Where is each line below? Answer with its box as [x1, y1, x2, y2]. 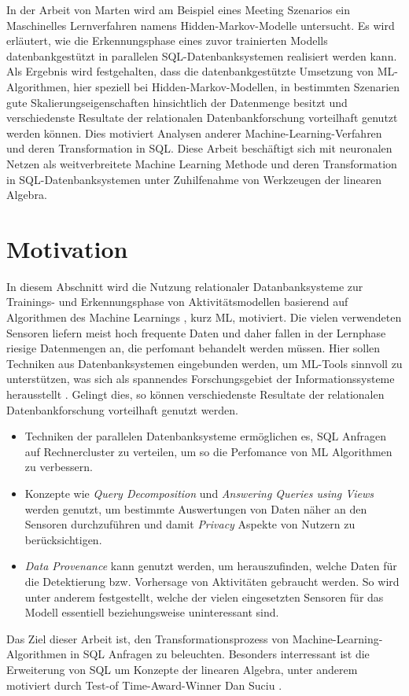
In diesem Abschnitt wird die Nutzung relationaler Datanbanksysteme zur [6, 278, 363, 294]
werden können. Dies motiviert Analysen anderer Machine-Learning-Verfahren [6, 124, 382, 141]
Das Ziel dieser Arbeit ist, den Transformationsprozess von [6, 630, 289, 646]
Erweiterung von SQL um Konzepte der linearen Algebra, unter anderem [6, 661, 358, 677]
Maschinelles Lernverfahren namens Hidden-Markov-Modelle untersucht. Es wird [6, 17, 395, 33]
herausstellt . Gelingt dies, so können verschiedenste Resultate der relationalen [6, 386, 385, 402]
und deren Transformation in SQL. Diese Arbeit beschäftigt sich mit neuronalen [6, 140, 392, 157]
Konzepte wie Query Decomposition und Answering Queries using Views [24, 484, 374, 501]
